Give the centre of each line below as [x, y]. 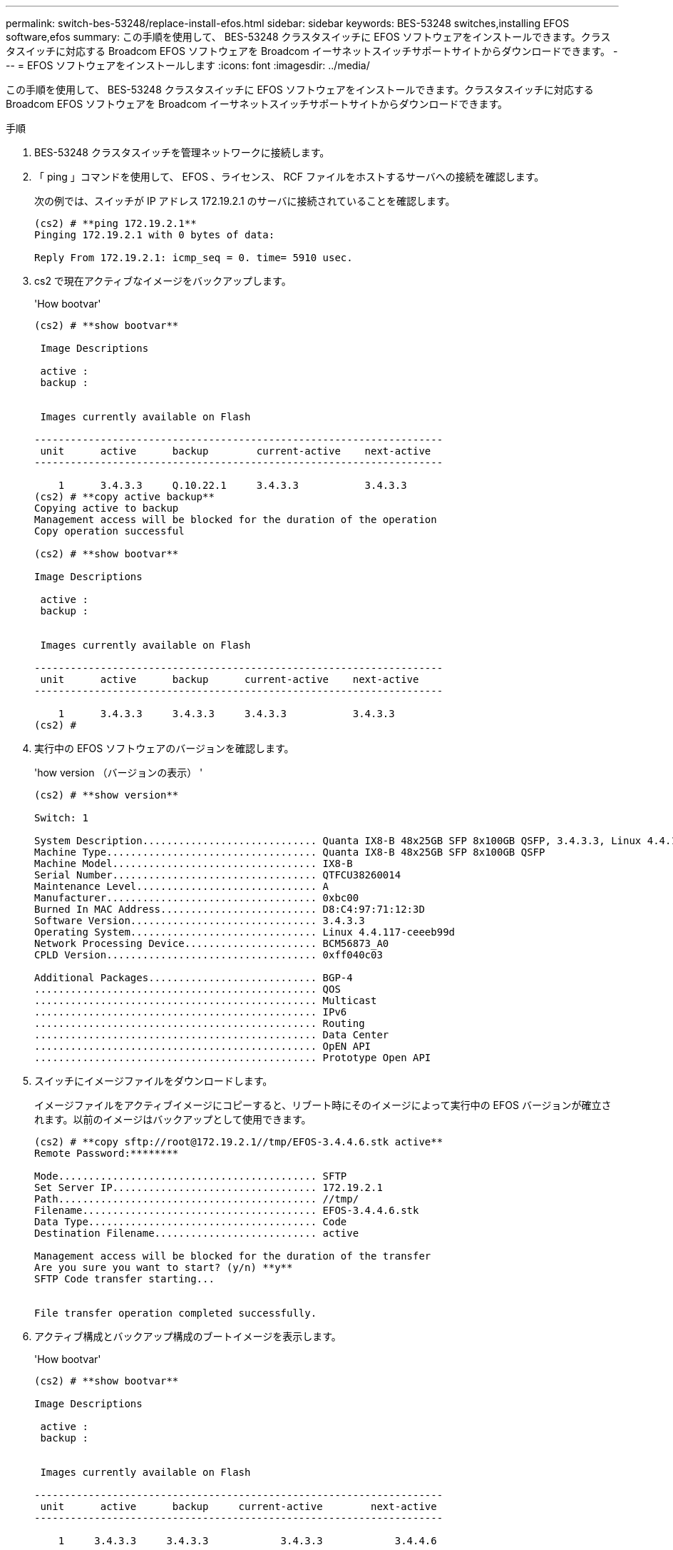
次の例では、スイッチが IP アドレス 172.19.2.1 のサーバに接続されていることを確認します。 [245, 201]
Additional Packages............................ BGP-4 [194, 978]
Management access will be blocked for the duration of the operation [236, 520]
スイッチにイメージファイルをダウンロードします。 [154, 1081]
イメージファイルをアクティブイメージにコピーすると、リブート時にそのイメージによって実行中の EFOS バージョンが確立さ [323, 1105]
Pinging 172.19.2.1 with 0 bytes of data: [155, 235]
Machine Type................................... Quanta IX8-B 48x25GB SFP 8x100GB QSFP [290, 852]
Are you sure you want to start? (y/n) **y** [164, 1267]
